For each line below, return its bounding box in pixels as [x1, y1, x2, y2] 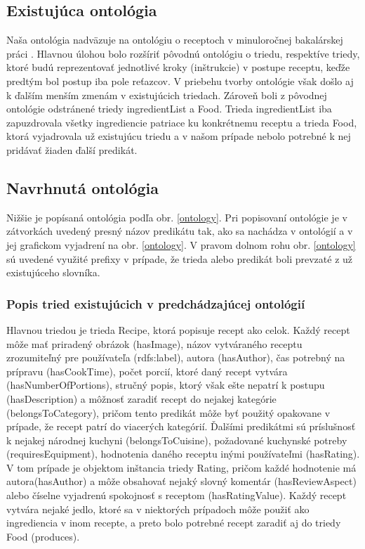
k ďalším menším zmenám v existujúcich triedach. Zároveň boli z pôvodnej [6, 87, 327, 102]
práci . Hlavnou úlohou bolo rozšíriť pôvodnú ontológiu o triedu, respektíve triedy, [6, 46, 360, 60]
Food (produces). [6, 529, 80, 543]
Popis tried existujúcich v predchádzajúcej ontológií [6, 295, 305, 312]
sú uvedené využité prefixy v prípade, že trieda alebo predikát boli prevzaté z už [6, 251, 353, 266]
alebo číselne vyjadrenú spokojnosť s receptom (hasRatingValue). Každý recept [6, 488, 347, 503]
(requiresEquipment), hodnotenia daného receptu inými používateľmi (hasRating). [6, 446, 360, 461]
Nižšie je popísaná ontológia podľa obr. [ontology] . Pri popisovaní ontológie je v [6, 209, 347, 224]
